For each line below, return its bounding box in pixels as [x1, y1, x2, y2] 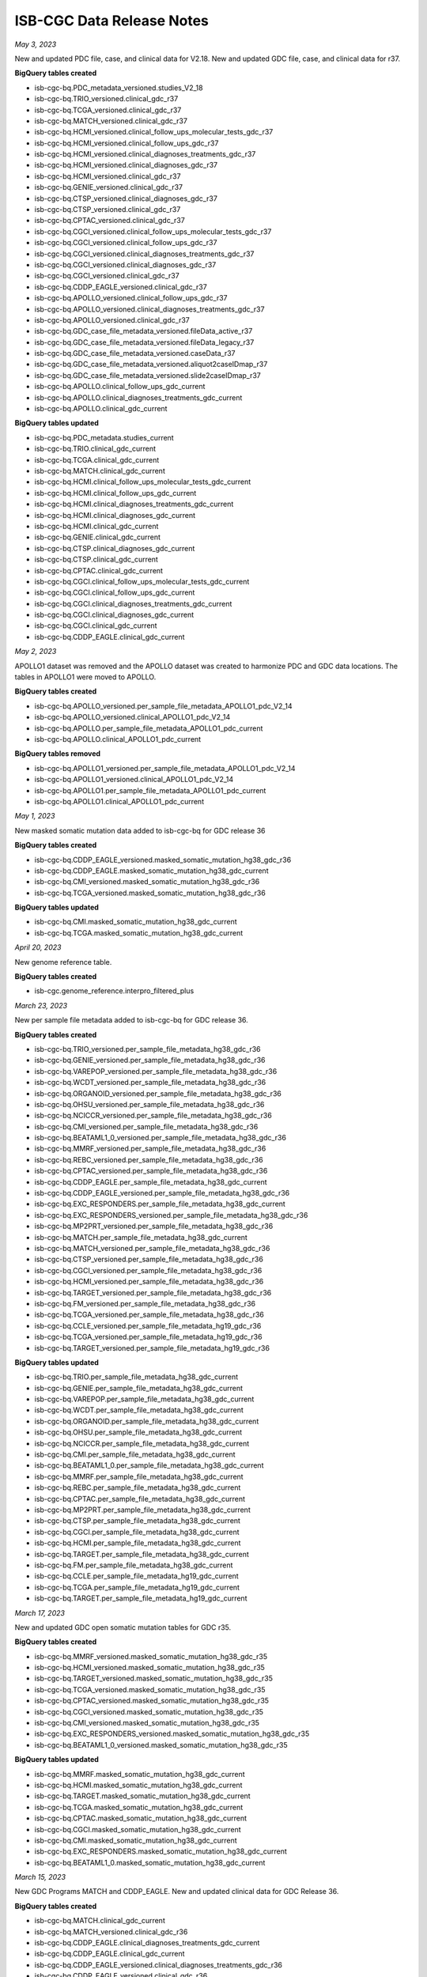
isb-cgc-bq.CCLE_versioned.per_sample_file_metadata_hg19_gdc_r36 [34, 1321, 262, 1330]
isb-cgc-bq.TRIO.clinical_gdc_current [34, 444, 157, 454]
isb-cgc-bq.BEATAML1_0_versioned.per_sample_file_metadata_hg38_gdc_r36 [34, 1133, 286, 1143]
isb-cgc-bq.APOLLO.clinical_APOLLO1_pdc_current [34, 734, 202, 743]
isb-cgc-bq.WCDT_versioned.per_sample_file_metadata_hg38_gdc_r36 [34, 1078, 266, 1087]
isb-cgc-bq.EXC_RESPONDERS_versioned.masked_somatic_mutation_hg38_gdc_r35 [34, 1729, 310, 1739]
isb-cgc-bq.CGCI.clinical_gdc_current [34, 621, 157, 630]
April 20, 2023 [14, 943, 62, 952]
